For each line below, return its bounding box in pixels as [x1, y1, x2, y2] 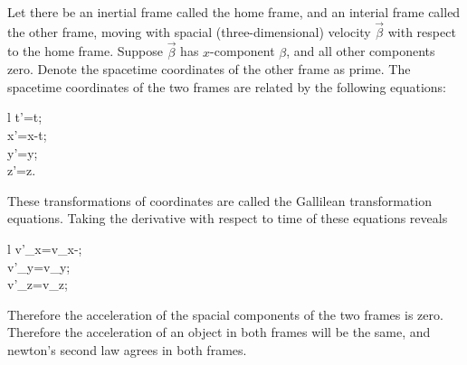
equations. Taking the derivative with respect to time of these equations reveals [7, 209, 448, 228]
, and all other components [286, 42, 435, 61]
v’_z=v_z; [7, 275, 68, 294]
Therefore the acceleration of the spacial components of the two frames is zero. [7, 304, 443, 323]
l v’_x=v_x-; [7, 239, 82, 257]
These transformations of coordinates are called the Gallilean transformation [7, 191, 432, 210]
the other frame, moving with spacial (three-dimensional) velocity [7, 22, 371, 41]
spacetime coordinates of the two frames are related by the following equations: [7, 77, 446, 96]
